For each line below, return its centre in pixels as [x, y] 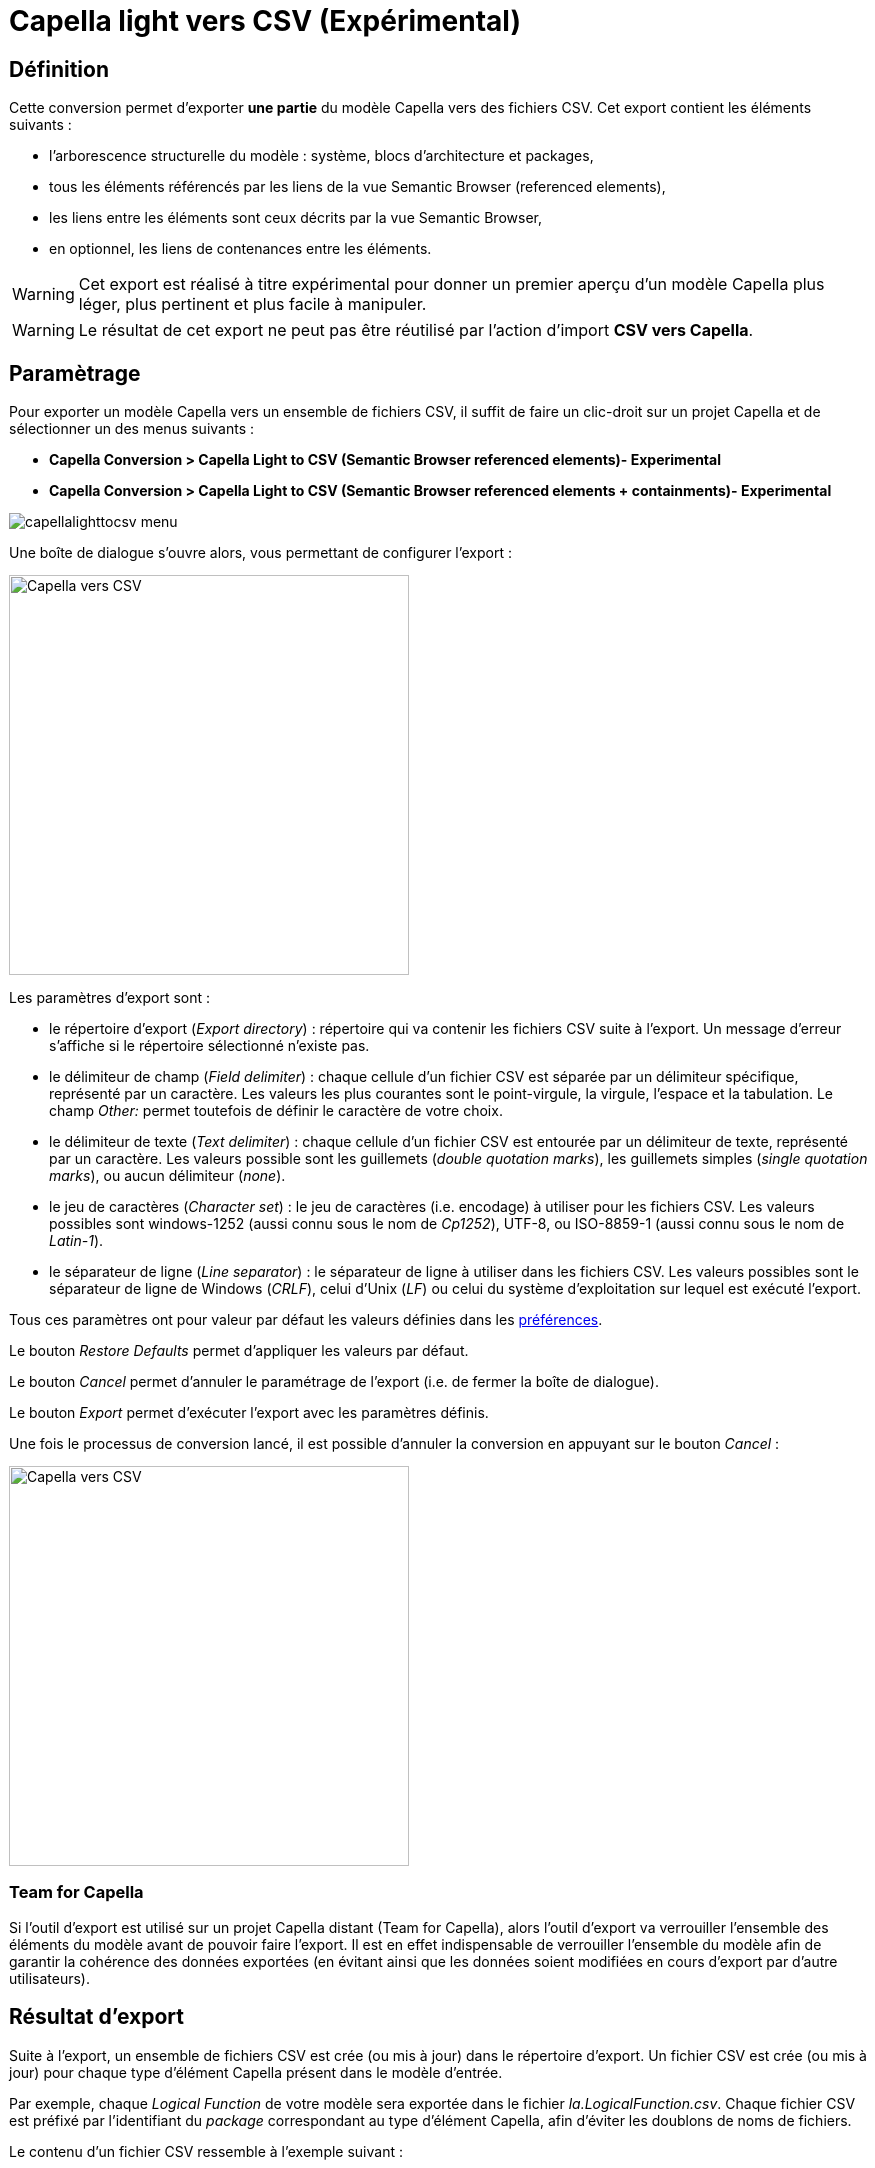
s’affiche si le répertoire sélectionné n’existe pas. [209, 1046]
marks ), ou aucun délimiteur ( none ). [167, 1176]
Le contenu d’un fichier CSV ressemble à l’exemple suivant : [206, 2151]
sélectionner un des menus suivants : [132, 429]
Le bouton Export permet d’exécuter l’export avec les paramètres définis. [249, 1413]
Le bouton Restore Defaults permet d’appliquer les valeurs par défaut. [239, 1351]
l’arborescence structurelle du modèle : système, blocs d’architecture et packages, [321, 156]
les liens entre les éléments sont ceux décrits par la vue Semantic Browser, [295, 218]
